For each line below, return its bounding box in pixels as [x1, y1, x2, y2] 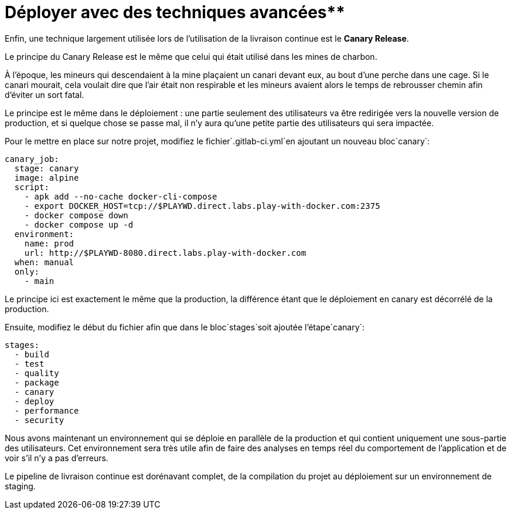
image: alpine [14, 173, 79, 182]
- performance [14, 405, 79, 415]
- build [14, 349, 49, 359]
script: [14, 182, 49, 192]
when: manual [14, 257, 74, 267]
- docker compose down [24, 210, 128, 220]
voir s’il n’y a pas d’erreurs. [5, 452, 108, 463]
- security [14, 415, 64, 425]
